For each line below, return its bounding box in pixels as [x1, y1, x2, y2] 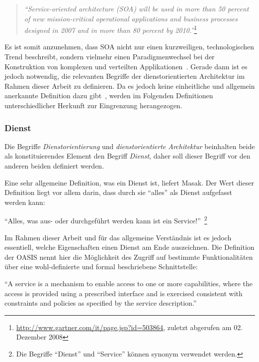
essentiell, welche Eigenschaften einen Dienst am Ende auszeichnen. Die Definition [4, 242, 255, 252]
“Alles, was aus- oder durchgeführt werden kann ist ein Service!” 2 [4, 214, 207, 226]
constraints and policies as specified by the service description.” [4, 298, 197, 308]
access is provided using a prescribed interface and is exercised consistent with [4, 288, 243, 298]
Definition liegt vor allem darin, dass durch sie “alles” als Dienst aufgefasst [4, 187, 233, 197]
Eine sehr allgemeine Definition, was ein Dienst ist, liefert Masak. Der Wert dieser [4, 177, 254, 187]
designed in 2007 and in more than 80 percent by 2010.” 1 [24, 23, 197, 35]
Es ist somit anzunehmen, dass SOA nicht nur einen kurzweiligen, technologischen [4, 41, 254, 52]
